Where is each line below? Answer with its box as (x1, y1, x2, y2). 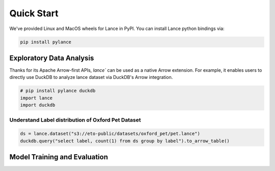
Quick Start (9, 8, 59, 19)
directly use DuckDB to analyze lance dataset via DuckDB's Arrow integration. (9, 74, 173, 80)
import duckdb (20, 102, 56, 108)
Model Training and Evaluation (9, 153, 108, 161)
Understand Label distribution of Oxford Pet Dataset (9, 116, 141, 123)
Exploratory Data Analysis (9, 53, 94, 62)
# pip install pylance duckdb (20, 88, 96, 94)
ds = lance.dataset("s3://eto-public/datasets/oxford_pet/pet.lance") (20, 131, 201, 137)
